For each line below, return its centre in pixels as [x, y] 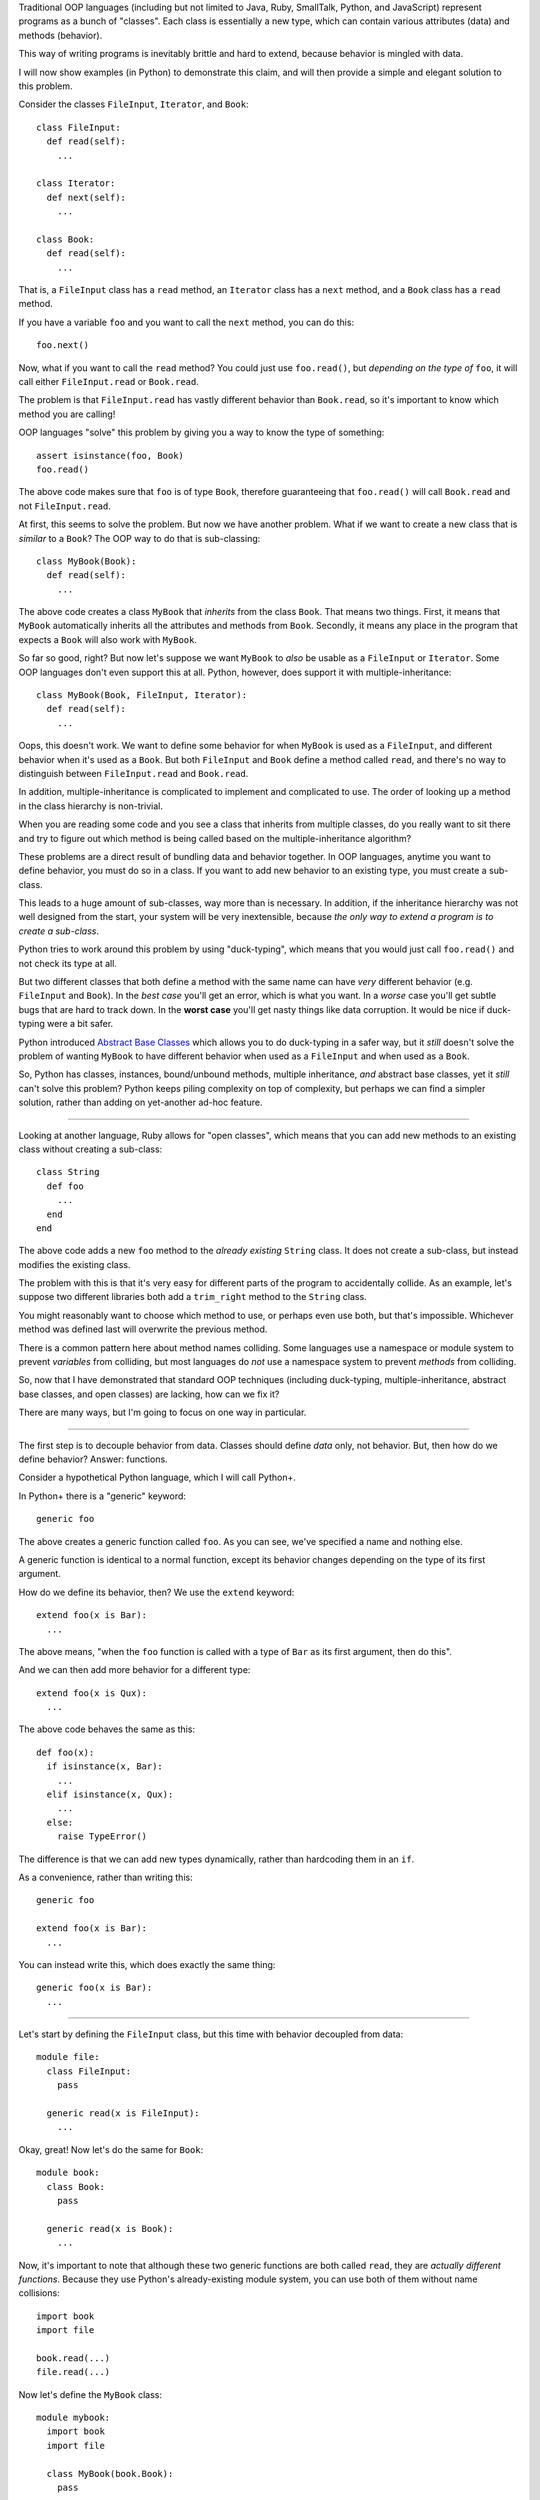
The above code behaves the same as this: [106, 1729]
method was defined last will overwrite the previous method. [143, 1329]
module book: [68, 2173]
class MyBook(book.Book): [110, 2473]
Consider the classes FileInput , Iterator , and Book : [133, 104]
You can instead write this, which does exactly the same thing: [147, 1964]
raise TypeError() [102, 1836]
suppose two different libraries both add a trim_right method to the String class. [192, 1297]
